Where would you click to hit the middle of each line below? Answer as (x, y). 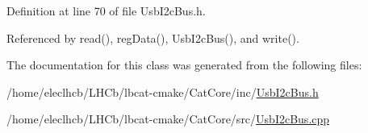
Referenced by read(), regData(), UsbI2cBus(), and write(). (153, 37)
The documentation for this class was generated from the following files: (184, 65)
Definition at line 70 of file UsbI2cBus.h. (106, 10)
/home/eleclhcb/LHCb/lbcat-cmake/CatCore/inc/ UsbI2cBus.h (163, 91)
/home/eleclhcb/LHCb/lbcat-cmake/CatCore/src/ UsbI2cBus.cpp (168, 119)
